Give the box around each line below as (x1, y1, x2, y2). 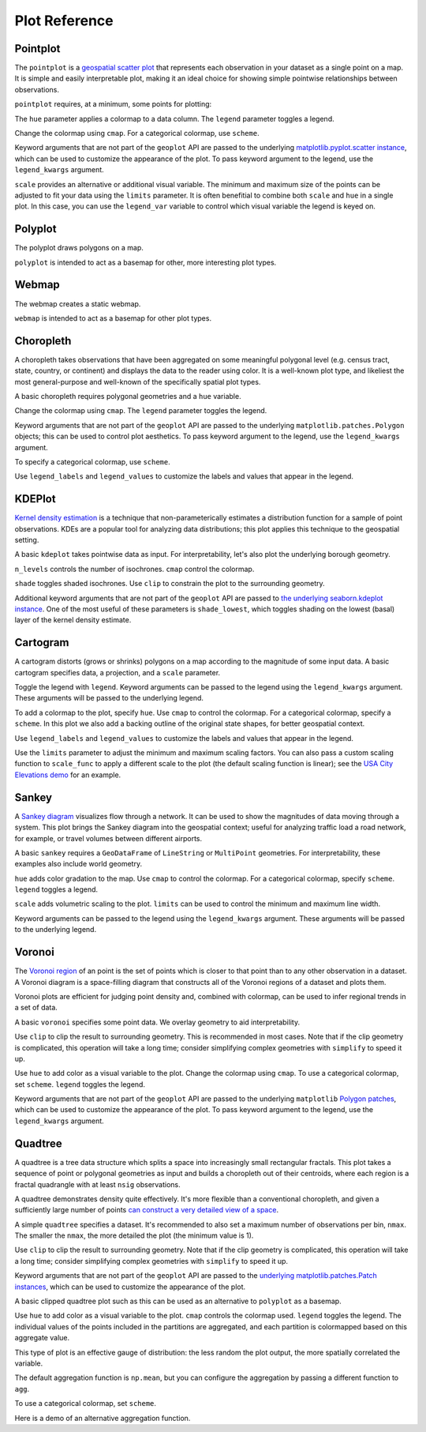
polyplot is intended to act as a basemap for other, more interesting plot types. (14, 257, 277, 267)
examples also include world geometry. (14, 859, 142, 869)
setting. (14, 536, 39, 545)
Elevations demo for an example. (14, 770, 121, 780)
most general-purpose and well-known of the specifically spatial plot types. (14, 377, 261, 386)
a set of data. (14, 1003, 58, 1013)
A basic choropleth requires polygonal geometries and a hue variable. (14, 392, 241, 401)
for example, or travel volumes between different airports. (14, 833, 203, 843)
